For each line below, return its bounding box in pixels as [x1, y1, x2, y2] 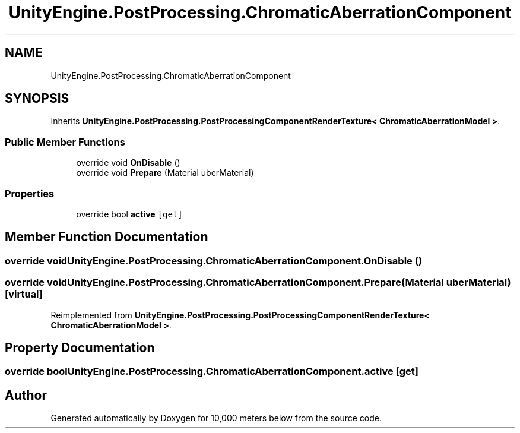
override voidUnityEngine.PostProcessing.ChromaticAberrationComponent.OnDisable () [5, 254, 423, 267]
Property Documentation [5, 340, 155, 355]
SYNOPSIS [5, 91, 69, 106]
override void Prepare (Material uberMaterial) [76, 167, 254, 178]
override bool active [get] [76, 208, 183, 219]
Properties [5, 187, 55, 200]
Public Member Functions [5, 135, 125, 148]
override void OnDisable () [76, 157, 180, 168]
